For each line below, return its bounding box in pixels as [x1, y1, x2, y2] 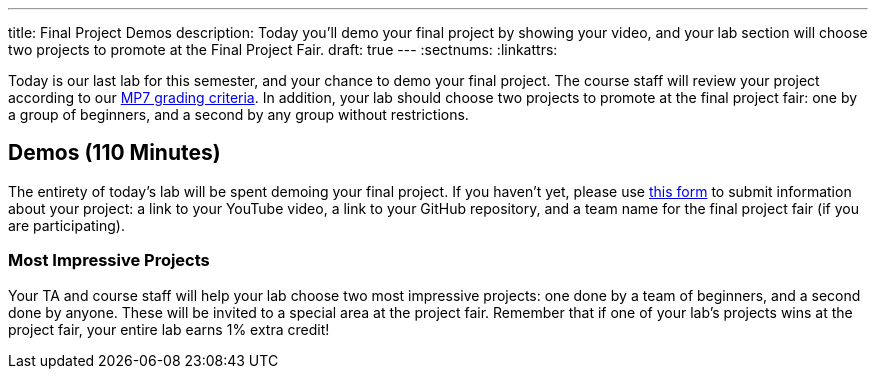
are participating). [8, 216, 125, 234]
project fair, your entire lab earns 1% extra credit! [8, 320, 330, 338]
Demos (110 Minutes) [8, 140, 221, 166]
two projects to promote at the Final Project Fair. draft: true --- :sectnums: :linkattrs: [8, 41, 558, 58]
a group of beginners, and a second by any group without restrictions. [8, 106, 469, 123]
